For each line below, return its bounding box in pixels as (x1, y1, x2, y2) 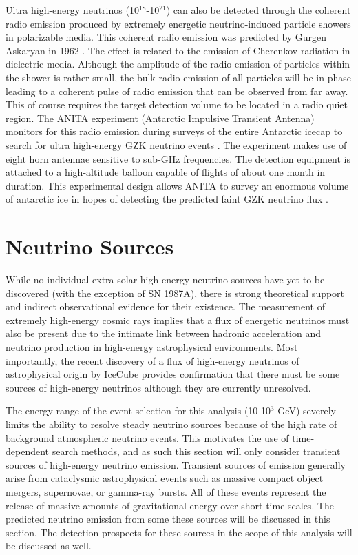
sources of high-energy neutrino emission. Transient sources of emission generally (6, 457, 346, 472)
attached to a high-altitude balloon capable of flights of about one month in (6, 165, 326, 179)
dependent (6, 444, 50, 458)
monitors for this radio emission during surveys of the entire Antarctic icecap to (6, 124, 343, 139)
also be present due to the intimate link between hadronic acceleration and (6, 326, 321, 341)
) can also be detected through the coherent (166, 3, 351, 17)
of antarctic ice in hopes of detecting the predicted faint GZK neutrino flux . (6, 192, 328, 206)
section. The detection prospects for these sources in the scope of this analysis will (6, 525, 352, 539)
